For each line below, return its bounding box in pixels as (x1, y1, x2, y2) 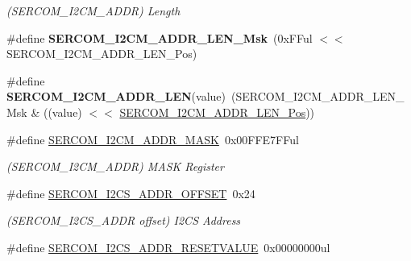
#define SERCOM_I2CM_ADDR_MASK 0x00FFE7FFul (6, 130, 299, 147)
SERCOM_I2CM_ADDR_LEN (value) (6, 88, 226, 105)
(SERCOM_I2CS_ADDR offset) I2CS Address (6, 212, 241, 229)
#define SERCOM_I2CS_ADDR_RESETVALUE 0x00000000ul (6, 238, 330, 255)
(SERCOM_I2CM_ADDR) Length (6, 2, 181, 19)
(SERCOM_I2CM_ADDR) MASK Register (6, 158, 224, 175)
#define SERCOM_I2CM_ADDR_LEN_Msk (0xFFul (6, 29, 313, 46)
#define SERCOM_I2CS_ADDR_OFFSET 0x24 (6, 184, 255, 201)
